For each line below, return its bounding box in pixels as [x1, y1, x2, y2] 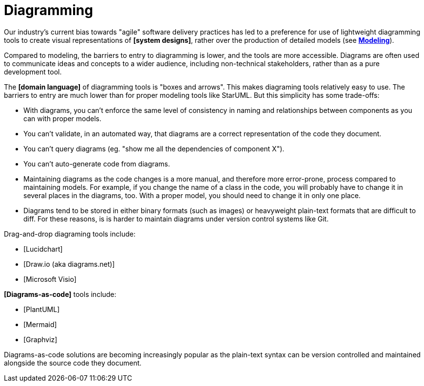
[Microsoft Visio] [23, 275, 77, 283]
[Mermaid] [23, 320, 57, 329]
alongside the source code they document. [4, 358, 142, 367]
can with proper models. [23, 114, 102, 123]
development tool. [4, 67, 62, 76]
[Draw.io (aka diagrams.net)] [23, 259, 115, 268]
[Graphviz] [23, 335, 58, 344]
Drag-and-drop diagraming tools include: [4, 229, 135, 238]
